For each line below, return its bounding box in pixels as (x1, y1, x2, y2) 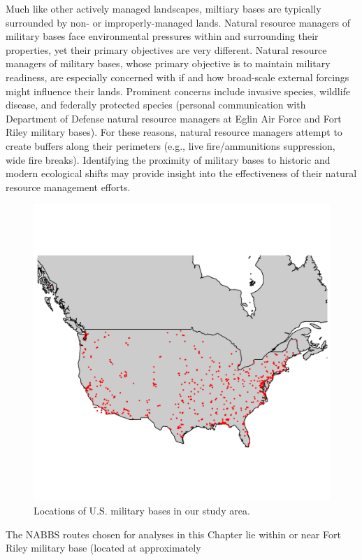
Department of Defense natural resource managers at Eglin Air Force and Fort (6, 111, 342, 125)
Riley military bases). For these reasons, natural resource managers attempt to (6, 125, 342, 139)
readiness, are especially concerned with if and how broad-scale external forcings (6, 69, 349, 84)
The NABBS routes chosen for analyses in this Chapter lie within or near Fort (6, 526, 341, 541)
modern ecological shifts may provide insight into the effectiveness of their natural (6, 166, 357, 181)
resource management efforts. (6, 179, 131, 194)
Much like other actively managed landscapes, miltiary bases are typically (6, 1, 321, 15)
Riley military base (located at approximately (6, 540, 201, 555)
